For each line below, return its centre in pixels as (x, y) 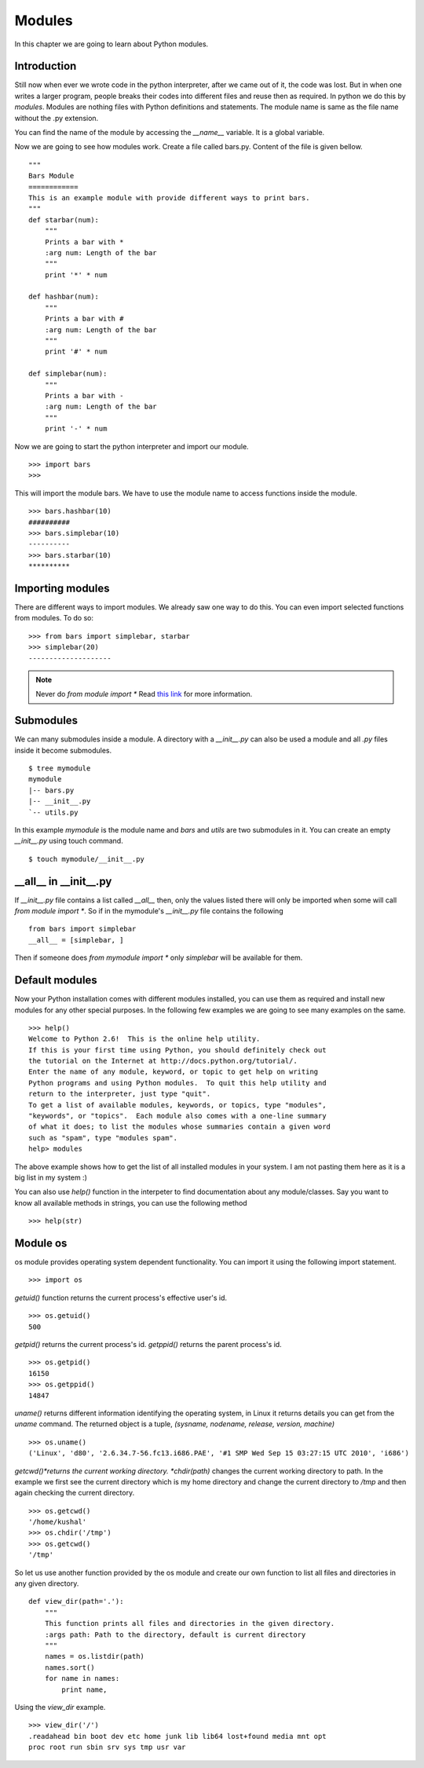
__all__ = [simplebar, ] (76, 940)
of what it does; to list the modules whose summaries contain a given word (180, 1127)
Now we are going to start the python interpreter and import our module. (132, 446)
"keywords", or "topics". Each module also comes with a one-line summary (177, 1116)
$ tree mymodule (60, 769)
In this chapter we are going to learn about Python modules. (111, 44)
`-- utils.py (53, 812)
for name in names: (82, 1678)
